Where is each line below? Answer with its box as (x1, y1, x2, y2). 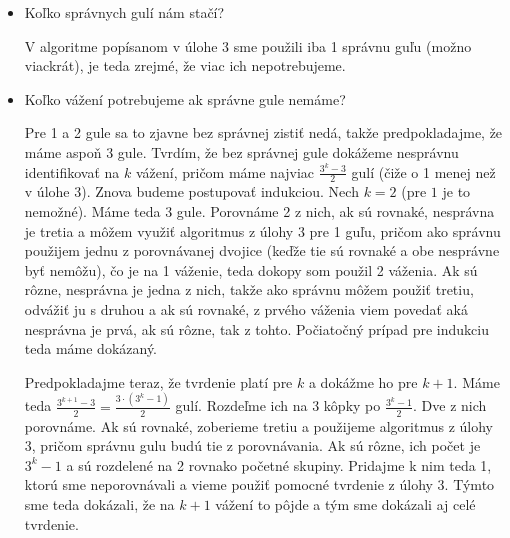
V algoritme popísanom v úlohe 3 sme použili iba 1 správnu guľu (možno (24, 35, 472, 56)
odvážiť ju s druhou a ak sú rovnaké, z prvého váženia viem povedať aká (24, 299, 469, 320)
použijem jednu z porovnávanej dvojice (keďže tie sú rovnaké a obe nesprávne (24, 240, 500, 261)
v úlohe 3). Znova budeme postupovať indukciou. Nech (24, 181, 359, 202)
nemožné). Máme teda (24, 201, 161, 222)
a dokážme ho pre (308, 371, 418, 392)
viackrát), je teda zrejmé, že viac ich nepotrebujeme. (24, 55, 346, 76)
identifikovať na (24, 161, 120, 182)
